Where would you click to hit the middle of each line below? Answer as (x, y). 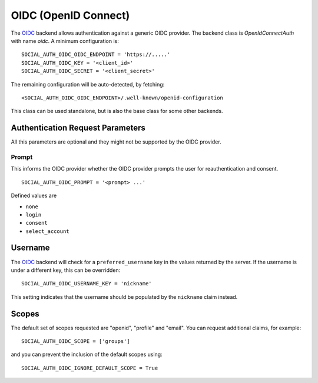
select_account (48, 231)
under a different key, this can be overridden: (66, 270)
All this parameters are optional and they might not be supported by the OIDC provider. (116, 142)
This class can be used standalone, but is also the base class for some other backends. (117, 111)
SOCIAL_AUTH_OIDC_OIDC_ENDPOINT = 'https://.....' (96, 55)
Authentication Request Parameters (78, 128)
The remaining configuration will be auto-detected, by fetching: (88, 84)
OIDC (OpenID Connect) (70, 15)
